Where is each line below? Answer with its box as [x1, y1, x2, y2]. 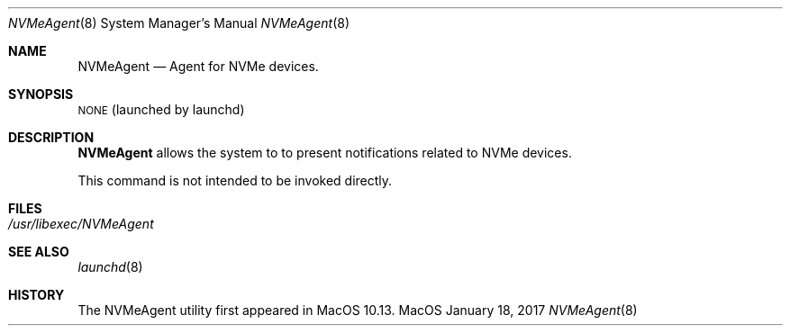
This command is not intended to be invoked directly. [77, 173, 393, 188]
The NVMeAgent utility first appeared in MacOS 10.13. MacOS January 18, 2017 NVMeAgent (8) [77, 302, 638, 318]
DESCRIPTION [8, 130, 95, 145]
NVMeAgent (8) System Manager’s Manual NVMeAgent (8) [8, 15, 350, 31]
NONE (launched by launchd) [77, 102, 245, 117]
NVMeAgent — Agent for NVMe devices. [77, 58, 319, 74]
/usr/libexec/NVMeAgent [8, 216, 154, 231]
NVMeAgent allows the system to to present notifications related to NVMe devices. [77, 145, 572, 160]
